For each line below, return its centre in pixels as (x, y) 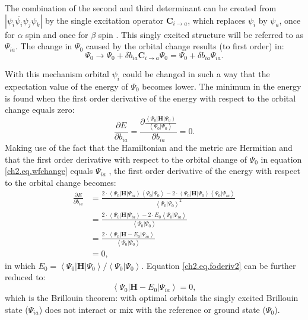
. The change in (44, 46)
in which (20, 265)
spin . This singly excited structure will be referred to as (201, 34)
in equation (281, 159)
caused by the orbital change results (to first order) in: (185, 46)
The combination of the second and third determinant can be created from (141, 8)
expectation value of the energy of (66, 86)
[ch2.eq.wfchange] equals (49, 171)
